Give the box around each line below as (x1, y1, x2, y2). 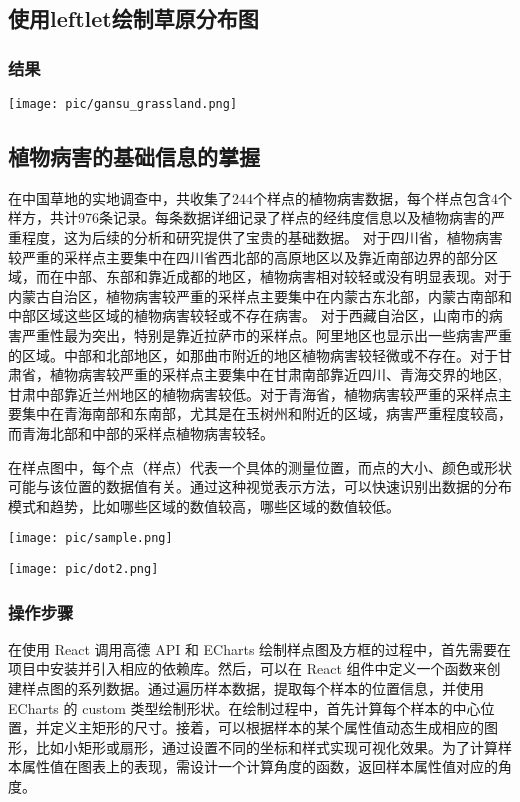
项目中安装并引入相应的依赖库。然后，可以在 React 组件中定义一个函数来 (8, 658, 487, 679)
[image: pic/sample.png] (8, 531, 173, 546)
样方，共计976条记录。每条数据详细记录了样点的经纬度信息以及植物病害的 (8, 207, 491, 228)
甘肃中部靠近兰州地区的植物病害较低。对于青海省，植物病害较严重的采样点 (8, 383, 498, 404)
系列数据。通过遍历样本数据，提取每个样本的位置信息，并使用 (77, 678, 484, 699)
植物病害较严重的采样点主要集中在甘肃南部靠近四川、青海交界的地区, (49, 364, 502, 385)
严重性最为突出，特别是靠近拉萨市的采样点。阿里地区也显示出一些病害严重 (21, 325, 512, 346)
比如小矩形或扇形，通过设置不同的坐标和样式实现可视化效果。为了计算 (35, 736, 498, 757)
